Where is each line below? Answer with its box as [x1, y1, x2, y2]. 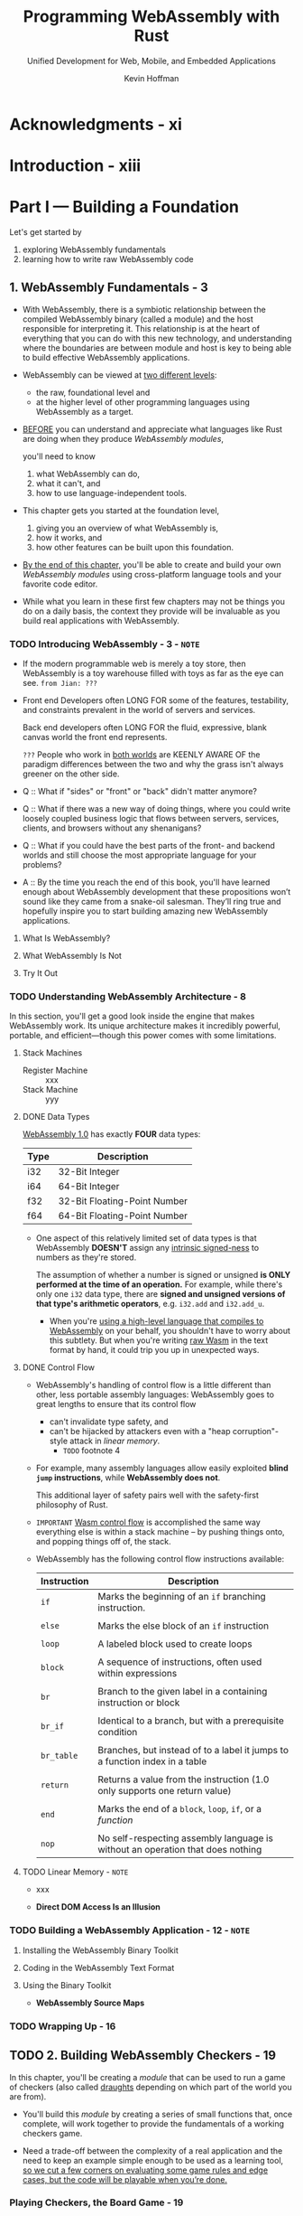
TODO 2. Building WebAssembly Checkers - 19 [9, 2048, 277, 2063]
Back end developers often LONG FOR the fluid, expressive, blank [22, 722, 268, 733]
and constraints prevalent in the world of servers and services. [22, 705, 256, 716]
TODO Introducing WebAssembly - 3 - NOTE [9, 637, 200, 650]
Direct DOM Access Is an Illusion [35, 1901, 161, 1912]
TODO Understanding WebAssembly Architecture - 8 [9, 991, 246, 1003]
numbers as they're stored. [35, 1252, 137, 1263]
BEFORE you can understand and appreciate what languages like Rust [22, 423, 282, 435]
